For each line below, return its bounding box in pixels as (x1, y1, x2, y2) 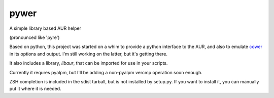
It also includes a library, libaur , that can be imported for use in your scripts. (9, 60, 168, 66)
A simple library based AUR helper (9, 25, 81, 31)
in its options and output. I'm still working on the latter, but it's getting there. (9, 51, 167, 57)
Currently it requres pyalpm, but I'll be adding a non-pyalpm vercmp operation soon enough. (9, 69, 202, 75)
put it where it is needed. (9, 86, 61, 92)
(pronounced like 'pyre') (9, 34, 60, 40)
